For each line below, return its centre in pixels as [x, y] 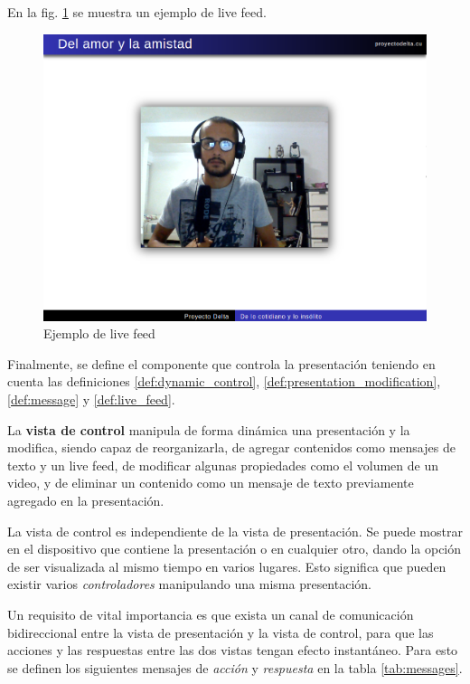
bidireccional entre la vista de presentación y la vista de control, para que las [221, 632]
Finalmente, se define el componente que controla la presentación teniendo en [221, 363]
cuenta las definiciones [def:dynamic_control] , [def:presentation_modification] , [224, 381]
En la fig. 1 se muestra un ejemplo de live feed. [137, 12]
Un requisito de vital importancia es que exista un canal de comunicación [211, 614]
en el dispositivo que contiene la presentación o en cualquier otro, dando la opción [235, 549]
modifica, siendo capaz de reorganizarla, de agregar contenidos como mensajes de [231, 447]
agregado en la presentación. [86, 500]
